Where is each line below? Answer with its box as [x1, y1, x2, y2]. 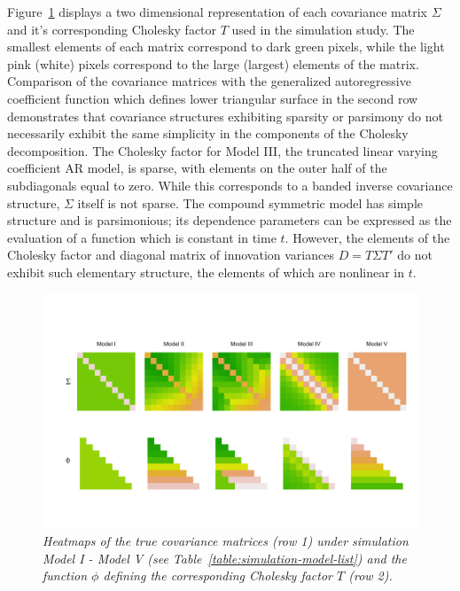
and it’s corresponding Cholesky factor [7, 19, 217, 38]
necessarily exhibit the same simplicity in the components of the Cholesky [7, 124, 409, 143]
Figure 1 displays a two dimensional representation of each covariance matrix [7, 3, 427, 20]
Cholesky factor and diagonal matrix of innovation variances [7, 245, 334, 264]
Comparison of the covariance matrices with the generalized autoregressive [7, 72, 411, 90]
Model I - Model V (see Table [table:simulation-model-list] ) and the [43, 548, 407, 567]
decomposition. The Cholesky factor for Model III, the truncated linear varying [7, 141, 438, 159]
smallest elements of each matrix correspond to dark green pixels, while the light [7, 37, 445, 56]
